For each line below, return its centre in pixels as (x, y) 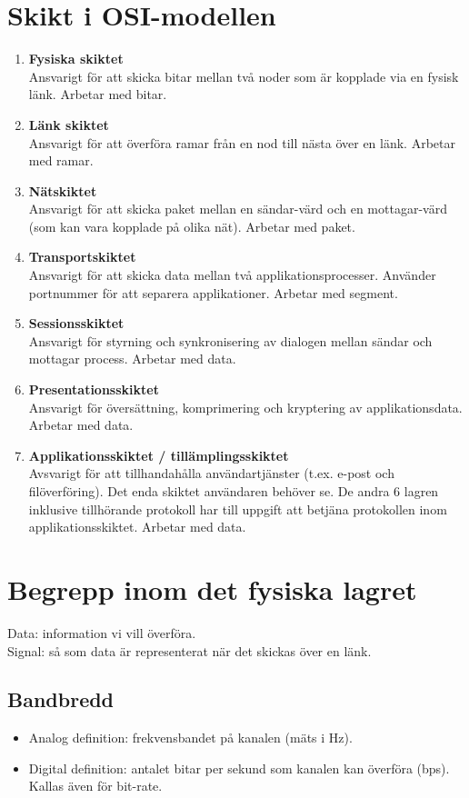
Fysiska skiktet (76, 59)
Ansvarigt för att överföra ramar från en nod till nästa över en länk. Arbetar (242, 142)
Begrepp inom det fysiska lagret (212, 589)
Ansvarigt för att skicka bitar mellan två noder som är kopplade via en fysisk (244, 76)
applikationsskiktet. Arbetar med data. (137, 527)
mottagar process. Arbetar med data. (132, 359)
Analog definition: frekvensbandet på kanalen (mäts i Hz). (190, 738)
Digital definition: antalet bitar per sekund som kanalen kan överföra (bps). (239, 768)
